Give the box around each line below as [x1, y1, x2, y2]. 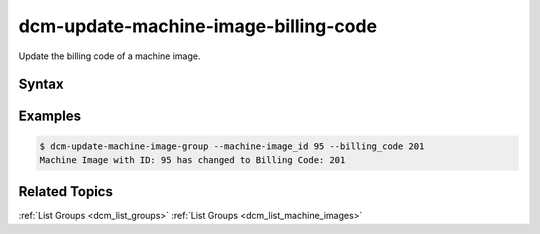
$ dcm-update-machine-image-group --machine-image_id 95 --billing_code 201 [39, 140, 425, 152]
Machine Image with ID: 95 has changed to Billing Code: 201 [39, 154, 346, 165]
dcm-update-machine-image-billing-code [18, 15, 378, 37]
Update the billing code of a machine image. [18, 50, 201, 62]
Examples [18, 108, 82, 125]
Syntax [18, 76, 64, 93]
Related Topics [18, 183, 114, 200]
